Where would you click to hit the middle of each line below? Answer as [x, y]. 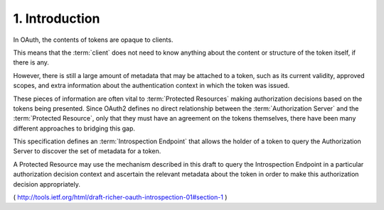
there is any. [31, 62]
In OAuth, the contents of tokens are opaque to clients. [93, 40]
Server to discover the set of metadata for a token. [87, 151]
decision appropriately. [47, 184]
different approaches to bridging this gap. [74, 128]
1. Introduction [57, 18]
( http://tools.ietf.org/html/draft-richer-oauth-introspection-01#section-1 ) [120, 197]
